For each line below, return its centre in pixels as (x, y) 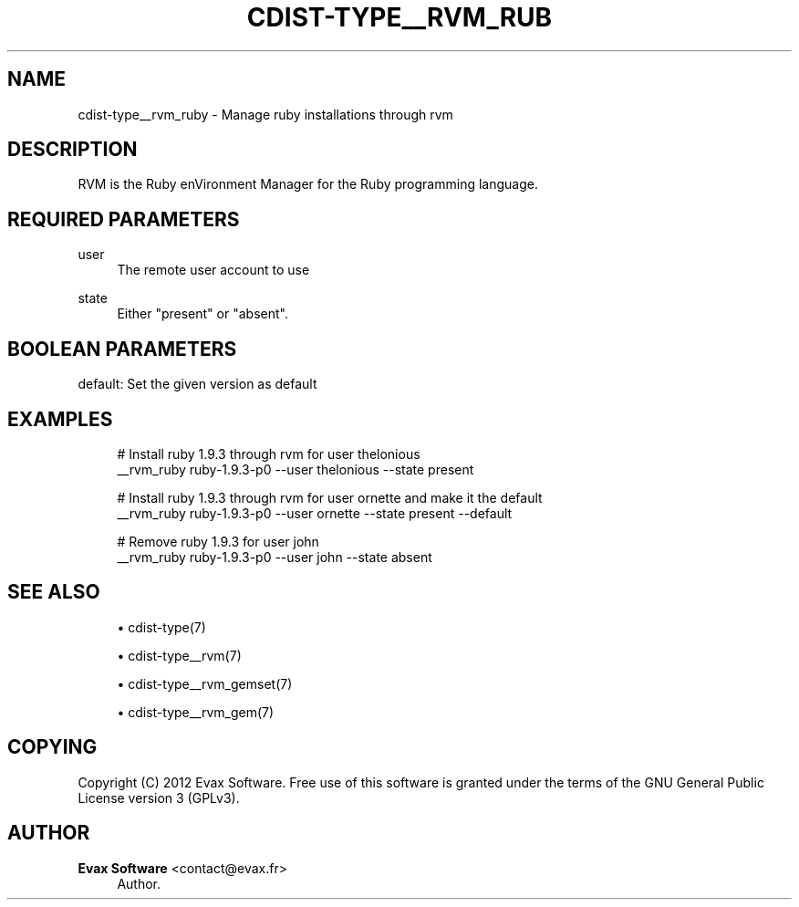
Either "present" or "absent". (202, 314)
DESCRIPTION (73, 150)
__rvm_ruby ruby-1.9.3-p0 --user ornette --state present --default (315, 513)
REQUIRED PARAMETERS (124, 219)
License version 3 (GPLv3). (159, 798)
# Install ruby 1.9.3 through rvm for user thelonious (269, 453)
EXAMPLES (60, 419)
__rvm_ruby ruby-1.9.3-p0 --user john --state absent (275, 557)
